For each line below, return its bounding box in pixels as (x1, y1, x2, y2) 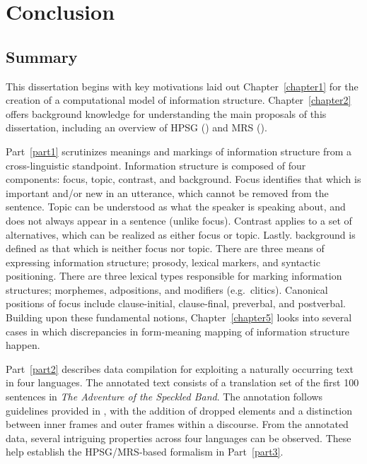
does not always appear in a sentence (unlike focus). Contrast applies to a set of (6, 213, 352, 227)
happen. (6, 338, 40, 352)
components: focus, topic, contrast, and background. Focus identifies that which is (6, 172, 361, 186)
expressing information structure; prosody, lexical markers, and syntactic (6, 254, 320, 269)
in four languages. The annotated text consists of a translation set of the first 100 (6, 375, 359, 390)
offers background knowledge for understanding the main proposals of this (6, 106, 327, 121)
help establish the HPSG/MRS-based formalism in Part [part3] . (6, 444, 284, 459)
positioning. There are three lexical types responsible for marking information (6, 268, 342, 283)
